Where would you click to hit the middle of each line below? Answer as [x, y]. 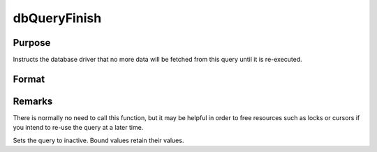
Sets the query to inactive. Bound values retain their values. [98, 140]
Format [29, 79]
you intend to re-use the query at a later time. [78, 128]
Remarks [33, 101]
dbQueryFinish [57, 18]
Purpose [32, 43]
